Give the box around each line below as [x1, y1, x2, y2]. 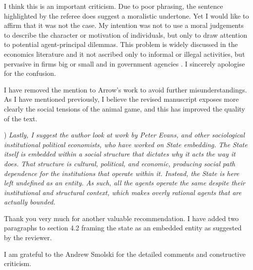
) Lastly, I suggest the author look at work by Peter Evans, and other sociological [4, 130, 245, 140]
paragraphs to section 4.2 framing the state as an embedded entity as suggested [4, 223, 242, 233]
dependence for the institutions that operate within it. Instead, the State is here [4, 168, 239, 178]
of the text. [4, 113, 38, 123]
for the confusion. [4, 68, 56, 78]
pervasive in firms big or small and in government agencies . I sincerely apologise [4, 58, 245, 68]
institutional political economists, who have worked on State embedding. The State [4, 139, 248, 149]
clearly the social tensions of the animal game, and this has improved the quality [4, 103, 245, 113]
